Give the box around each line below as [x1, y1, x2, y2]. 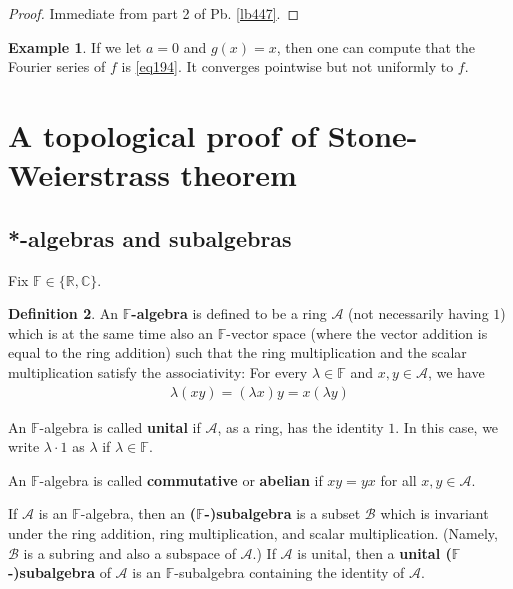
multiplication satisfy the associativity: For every [8, 361, 308, 382]
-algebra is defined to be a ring [131, 303, 327, 324]
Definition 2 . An [8, 303, 119, 324]
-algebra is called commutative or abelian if [39, 469, 323, 490]
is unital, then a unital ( [297, 542, 452, 563]
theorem [180, 154, 297, 195]
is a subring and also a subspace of [23, 542, 236, 563]
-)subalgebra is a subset [204, 503, 361, 524]
